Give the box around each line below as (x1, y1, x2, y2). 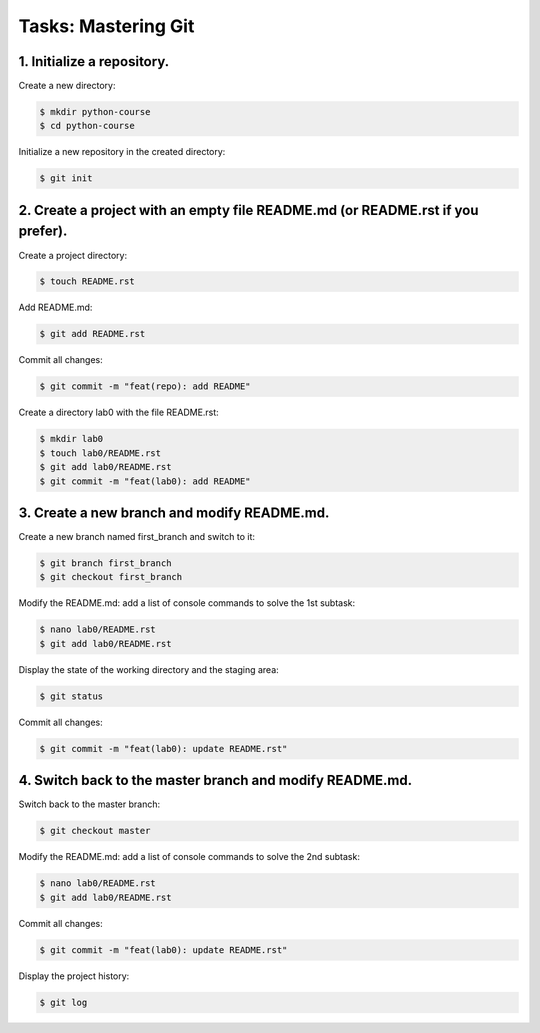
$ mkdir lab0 (39, 433, 104, 445)
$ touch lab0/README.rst (39, 447, 162, 459)
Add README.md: (18, 301, 93, 314)
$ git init (39, 173, 93, 184)
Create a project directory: (18, 249, 128, 261)
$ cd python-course (39, 120, 135, 132)
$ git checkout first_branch (39, 571, 183, 583)
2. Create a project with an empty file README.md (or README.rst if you (18, 201, 479, 219)
